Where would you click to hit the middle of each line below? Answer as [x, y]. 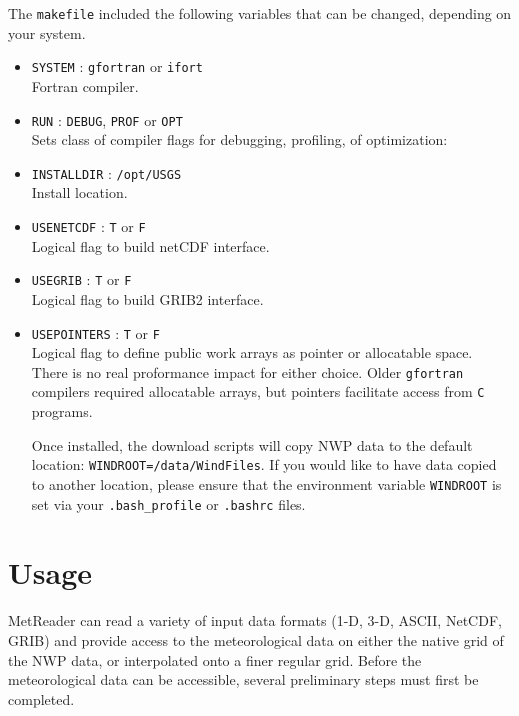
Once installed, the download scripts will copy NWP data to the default [252, 444]
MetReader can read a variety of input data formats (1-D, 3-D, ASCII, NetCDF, [255, 620]
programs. [62, 411]
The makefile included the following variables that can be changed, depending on [260, 13]
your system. [47, 32]
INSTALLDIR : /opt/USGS [106, 172]
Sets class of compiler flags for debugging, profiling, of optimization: [239, 139]
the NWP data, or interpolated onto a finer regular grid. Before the [215, 659]
